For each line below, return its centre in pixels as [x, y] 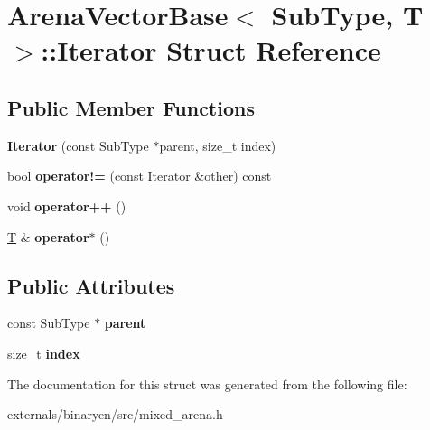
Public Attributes [91, 285]
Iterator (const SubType [78, 145]
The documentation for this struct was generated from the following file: [207, 383]
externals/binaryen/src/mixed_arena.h [115, 414]
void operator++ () [67, 206]
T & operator [48, 236]
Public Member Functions [131, 107]
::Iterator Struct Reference [211, 50]
